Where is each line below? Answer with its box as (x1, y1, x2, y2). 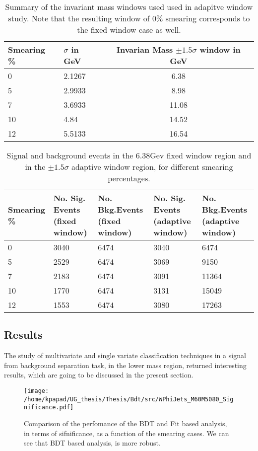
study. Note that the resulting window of (8, 12, 150, 24)
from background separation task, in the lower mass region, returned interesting (4, 360, 247, 370)
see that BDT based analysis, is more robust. (24, 438, 161, 448)
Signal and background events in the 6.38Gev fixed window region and (6, 150, 252, 161)
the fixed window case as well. (77, 24, 181, 35)
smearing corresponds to (165, 12, 250, 24)
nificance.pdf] (24, 404, 74, 411)
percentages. (108, 172, 150, 184)
